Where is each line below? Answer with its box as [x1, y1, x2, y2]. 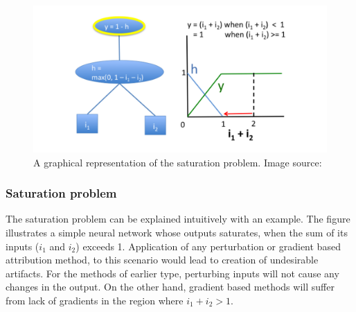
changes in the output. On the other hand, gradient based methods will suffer [6, 279, 335, 294]
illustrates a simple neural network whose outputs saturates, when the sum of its [6, 225, 348, 239]
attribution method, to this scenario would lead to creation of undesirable [6, 252, 319, 267]
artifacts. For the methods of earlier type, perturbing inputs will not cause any [6, 266, 339, 280]
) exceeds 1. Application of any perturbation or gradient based [75, 239, 341, 253]
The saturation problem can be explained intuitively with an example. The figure [6, 211, 350, 226]
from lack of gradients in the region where [6, 293, 184, 307]
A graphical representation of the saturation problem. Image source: [33, 155, 322, 169]
